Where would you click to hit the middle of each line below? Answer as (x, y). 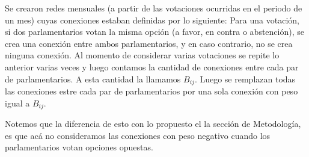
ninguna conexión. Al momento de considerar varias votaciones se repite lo (142, 55)
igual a (17, 103)
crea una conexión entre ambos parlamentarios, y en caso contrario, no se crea (149, 43)
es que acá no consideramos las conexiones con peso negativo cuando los (138, 135)
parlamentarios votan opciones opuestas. (79, 147)
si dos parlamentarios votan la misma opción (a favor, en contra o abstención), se (154, 32)
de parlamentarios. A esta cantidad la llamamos (93, 78)
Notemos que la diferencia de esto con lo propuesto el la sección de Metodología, (153, 124)
